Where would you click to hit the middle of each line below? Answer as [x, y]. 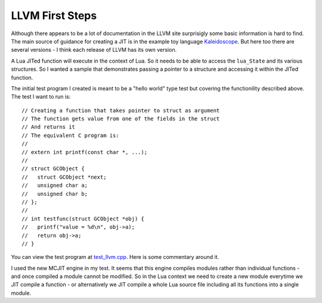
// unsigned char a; [55, 185]
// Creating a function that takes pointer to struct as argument [121, 110]
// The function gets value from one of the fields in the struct [121, 119]
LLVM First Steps [54, 15]
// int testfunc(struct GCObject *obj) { [83, 218]
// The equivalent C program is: [70, 135]
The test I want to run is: [41, 97]
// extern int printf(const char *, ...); [85, 152]
